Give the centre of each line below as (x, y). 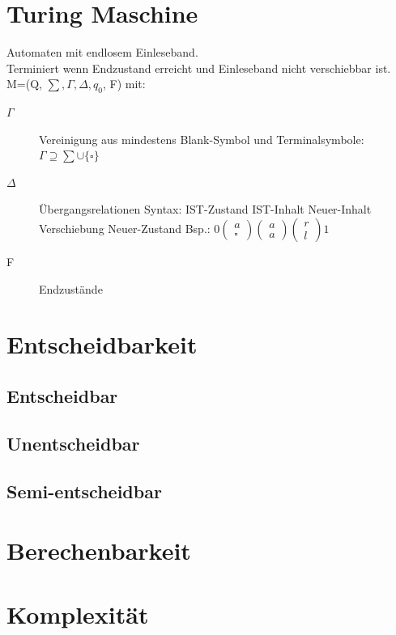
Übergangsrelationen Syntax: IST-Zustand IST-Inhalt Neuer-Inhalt (205, 209)
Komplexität (78, 614)
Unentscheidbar (73, 443)
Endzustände (71, 288)
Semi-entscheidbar (84, 491)
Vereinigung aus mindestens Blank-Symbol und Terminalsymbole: (202, 139)
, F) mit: (124, 84)
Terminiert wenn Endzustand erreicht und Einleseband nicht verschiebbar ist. (199, 68)
